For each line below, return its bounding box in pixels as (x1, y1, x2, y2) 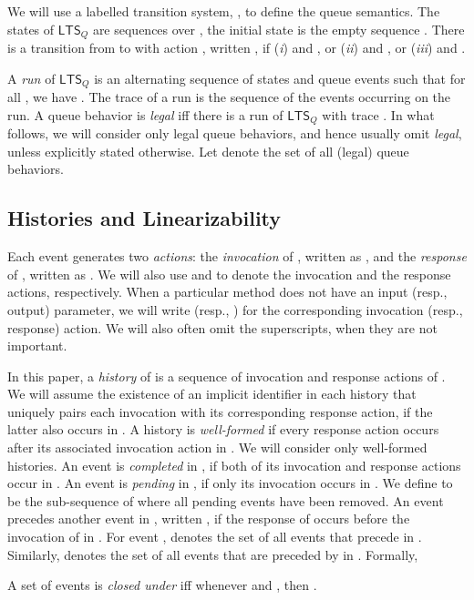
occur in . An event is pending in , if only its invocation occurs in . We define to (7, 473, 453, 493)
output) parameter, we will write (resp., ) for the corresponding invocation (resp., (7, 300, 463, 319)
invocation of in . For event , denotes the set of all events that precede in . (7, 527, 422, 546)
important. (7, 336, 67, 355)
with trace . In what (322, 105, 435, 124)
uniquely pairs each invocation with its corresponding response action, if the (7, 402, 433, 421)
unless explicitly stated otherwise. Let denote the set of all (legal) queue (7, 141, 409, 160)
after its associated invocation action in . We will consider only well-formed (7, 438, 428, 457)
